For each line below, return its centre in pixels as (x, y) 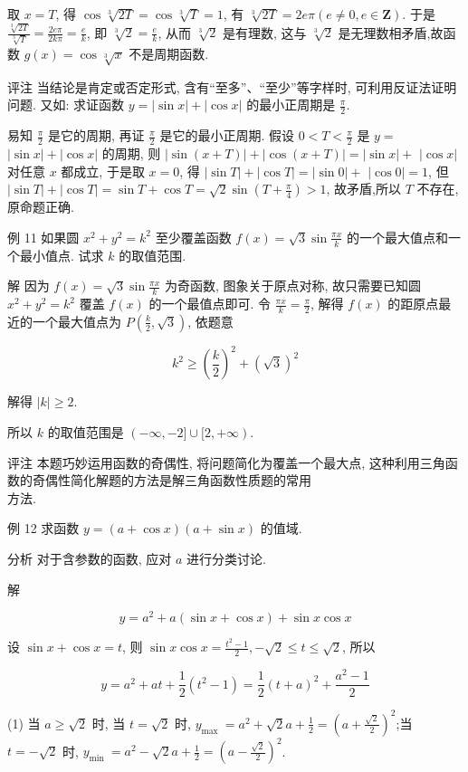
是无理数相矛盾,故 (391, 32)
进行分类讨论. (226, 558)
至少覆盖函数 (193, 237)
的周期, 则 (131, 153)
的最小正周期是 (291, 105)
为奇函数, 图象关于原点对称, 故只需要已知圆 (293, 286)
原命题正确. (41, 207)
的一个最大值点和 (397, 237)
